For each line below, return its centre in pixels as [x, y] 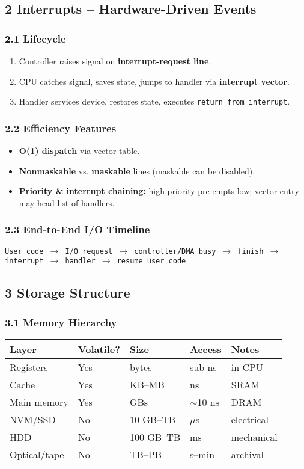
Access [206, 349]
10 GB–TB [153, 419]
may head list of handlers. [67, 202]
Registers [29, 367]
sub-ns [203, 367]
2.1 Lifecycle [35, 38]
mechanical [254, 437]
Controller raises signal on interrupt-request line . [115, 61]
